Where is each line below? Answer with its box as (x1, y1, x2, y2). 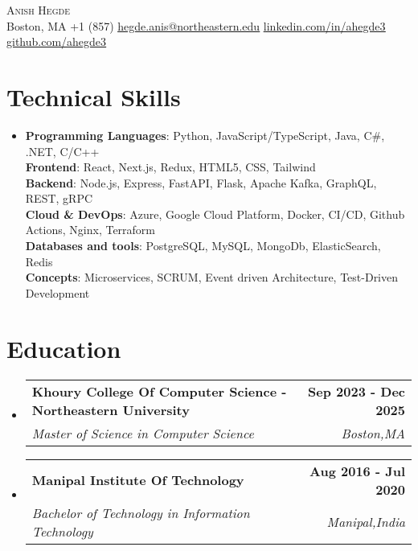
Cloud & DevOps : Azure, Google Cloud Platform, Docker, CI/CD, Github (25, 205, 405, 222)
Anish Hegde (6, 2, 70, 18)
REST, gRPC (25, 190, 93, 207)
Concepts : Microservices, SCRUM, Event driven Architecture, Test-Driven (25, 269, 399, 286)
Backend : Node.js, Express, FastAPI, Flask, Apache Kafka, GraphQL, (25, 174, 377, 191)
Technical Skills (6, 80, 181, 113)
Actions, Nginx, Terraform (25, 221, 156, 238)
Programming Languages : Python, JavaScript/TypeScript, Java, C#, (25, 126, 385, 143)
